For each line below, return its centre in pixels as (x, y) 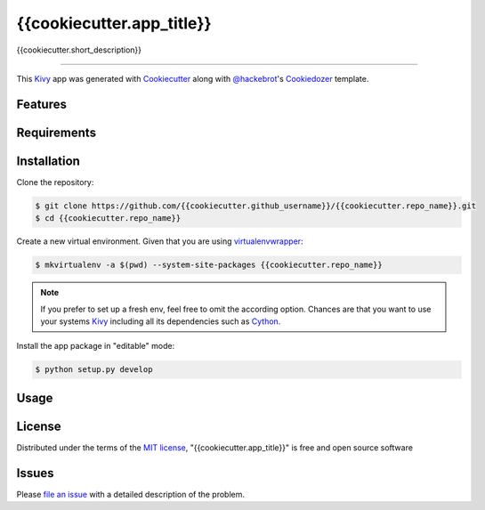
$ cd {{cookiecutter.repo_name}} (108, 219)
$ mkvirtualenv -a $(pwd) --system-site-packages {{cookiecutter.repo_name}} (209, 265)
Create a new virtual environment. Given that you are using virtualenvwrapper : (160, 241)
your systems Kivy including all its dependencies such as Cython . (161, 321)
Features (41, 104)
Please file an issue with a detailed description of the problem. (130, 494)
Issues (35, 473)
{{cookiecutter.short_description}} (79, 50)
